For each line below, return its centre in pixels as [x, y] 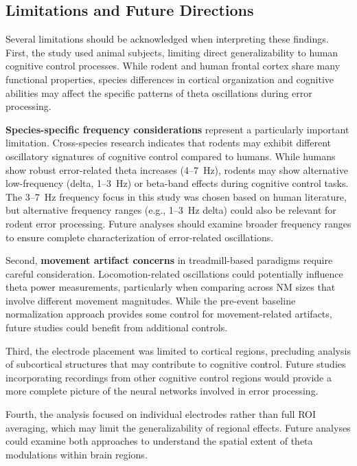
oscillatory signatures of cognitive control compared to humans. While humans [171, 156]
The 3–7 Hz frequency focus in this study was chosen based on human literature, [176, 196]
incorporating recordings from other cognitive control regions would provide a [169, 377]
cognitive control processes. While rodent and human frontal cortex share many [173, 66]
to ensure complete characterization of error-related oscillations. [140, 237]
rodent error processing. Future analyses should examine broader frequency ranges [178, 223]
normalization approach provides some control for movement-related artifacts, [169, 314]
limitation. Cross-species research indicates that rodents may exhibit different [168, 143]
